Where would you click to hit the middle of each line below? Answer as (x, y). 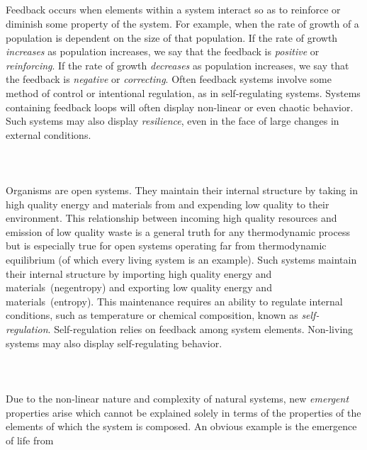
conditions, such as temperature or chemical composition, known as (152, 315)
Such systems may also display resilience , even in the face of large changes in (173, 121)
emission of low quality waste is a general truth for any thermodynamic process (178, 231)
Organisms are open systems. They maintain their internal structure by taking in (182, 190)
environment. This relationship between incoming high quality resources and (171, 218)
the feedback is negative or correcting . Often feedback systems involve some (169, 79)
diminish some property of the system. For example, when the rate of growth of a (182, 23)
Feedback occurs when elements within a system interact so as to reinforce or (173, 10)
